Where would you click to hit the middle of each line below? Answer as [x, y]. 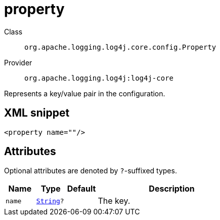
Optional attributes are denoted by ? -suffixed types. [91, 171]
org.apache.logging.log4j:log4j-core [99, 78]
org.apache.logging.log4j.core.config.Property [120, 47]
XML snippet [37, 113]
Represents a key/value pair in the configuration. [85, 93]
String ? [50, 201]
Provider [18, 62]
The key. [114, 201]
